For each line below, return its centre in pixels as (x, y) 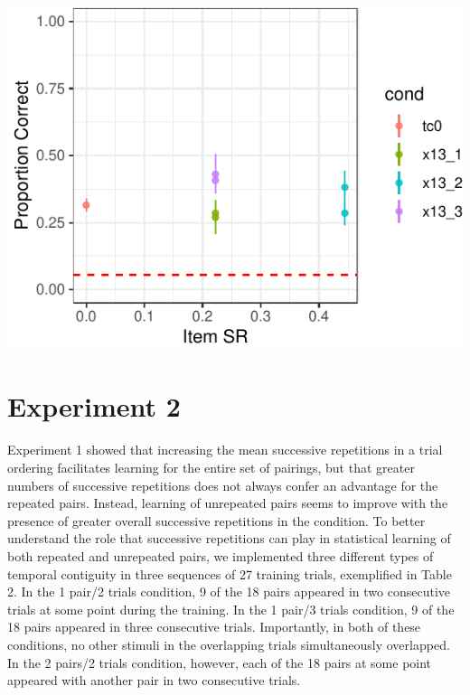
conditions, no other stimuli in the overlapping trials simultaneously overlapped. (229, 644)
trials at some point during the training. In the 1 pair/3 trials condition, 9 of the (231, 609)
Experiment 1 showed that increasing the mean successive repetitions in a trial (225, 450)
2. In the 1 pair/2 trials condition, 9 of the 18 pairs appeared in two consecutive (229, 592)
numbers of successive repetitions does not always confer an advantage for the (223, 485)
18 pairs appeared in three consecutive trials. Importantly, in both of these (214, 627)
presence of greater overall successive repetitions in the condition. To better (216, 520)
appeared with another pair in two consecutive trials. (154, 680)
